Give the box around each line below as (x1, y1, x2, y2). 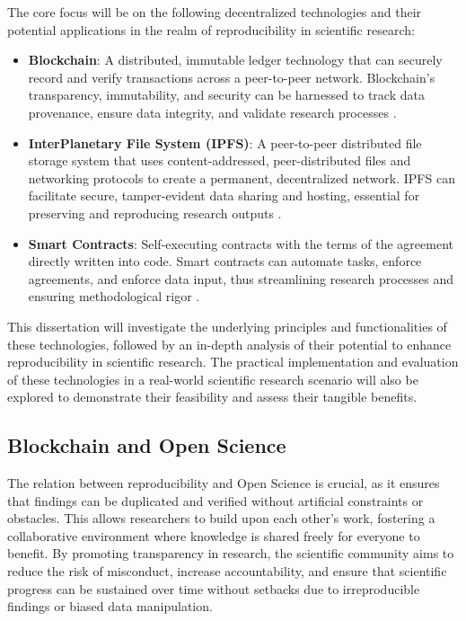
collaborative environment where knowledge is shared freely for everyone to (7, 526, 420, 545)
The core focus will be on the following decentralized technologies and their (7, 3, 422, 21)
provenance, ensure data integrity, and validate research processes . (28, 102, 397, 121)
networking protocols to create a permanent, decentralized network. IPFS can (28, 168, 455, 187)
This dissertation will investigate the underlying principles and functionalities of (7, 316, 447, 335)
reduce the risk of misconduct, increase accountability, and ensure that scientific (7, 562, 447, 581)
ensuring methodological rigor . (28, 287, 200, 306)
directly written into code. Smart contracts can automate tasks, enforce (28, 252, 422, 271)
